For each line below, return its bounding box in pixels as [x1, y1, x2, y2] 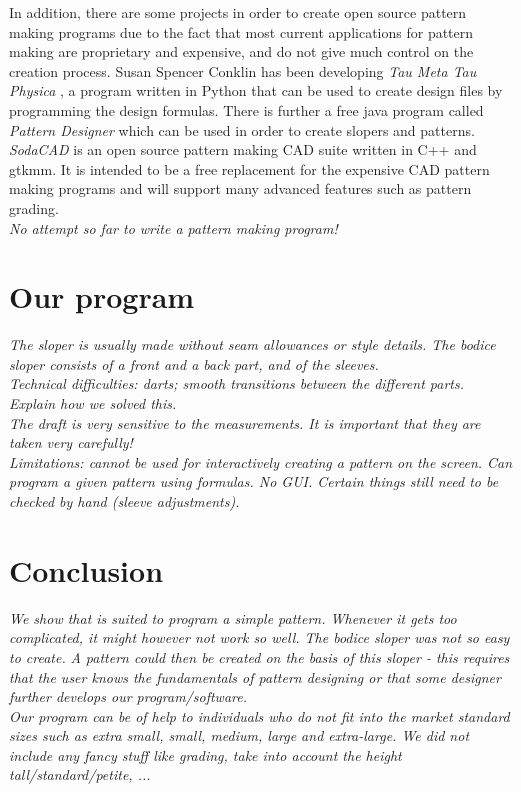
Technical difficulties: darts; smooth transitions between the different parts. [9, 373, 464, 394]
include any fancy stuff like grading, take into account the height [9, 744, 402, 765]
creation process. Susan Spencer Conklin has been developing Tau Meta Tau [9, 60, 477, 81]
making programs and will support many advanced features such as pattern [9, 178, 472, 199]
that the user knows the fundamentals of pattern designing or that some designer [9, 666, 501, 687]
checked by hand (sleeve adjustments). [9, 491, 240, 511]
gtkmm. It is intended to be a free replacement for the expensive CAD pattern [9, 158, 490, 179]
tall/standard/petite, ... [9, 764, 151, 785]
